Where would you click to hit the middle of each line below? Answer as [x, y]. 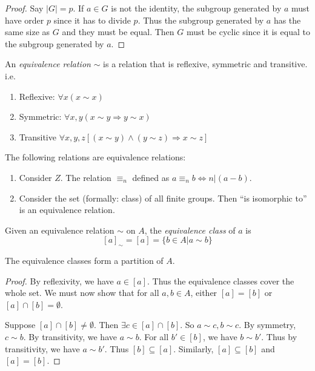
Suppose [20, 325]
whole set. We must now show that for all [82, 293]
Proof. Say [24, 8]
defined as [151, 177]
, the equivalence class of [190, 230]
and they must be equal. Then [118, 32]
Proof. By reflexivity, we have [59, 281]
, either [204, 293]
